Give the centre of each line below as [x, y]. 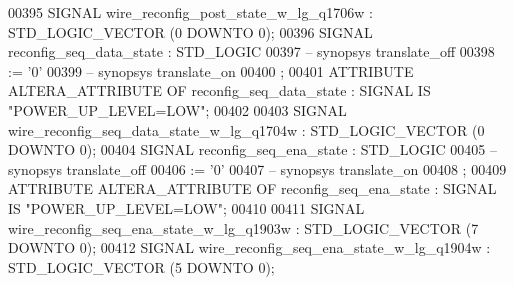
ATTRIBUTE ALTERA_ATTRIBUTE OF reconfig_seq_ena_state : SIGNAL [252, 188]
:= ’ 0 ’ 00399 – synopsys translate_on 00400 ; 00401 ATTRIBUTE [211, 70]
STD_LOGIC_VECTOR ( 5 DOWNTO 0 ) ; [141, 266]
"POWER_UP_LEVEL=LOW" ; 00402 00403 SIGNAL [177, 109]
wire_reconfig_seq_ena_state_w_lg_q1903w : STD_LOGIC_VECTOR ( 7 [243, 227]
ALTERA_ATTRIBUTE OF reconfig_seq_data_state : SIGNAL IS [219, 90]
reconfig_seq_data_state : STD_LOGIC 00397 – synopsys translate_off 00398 [251, 51]
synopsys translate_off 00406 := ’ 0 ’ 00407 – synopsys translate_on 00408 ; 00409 [257, 168]
